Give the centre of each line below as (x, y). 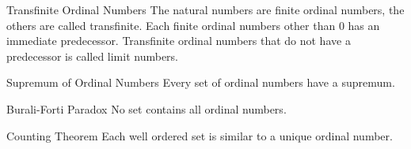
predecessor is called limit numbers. (93, 56)
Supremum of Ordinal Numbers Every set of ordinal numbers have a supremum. (201, 82)
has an (364, 25)
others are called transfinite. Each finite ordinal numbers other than (171, 25)
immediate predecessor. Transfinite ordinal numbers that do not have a (179, 41)
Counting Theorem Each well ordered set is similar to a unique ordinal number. (200, 135)
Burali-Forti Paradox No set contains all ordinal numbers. (147, 108)
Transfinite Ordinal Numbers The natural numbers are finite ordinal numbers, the (205, 9)
